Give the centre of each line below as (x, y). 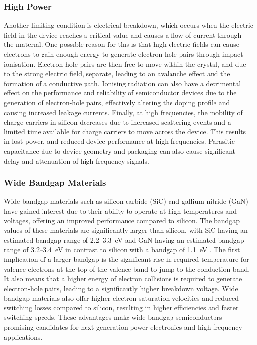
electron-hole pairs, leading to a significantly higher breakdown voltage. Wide (121, 288)
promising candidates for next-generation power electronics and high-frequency (123, 327)
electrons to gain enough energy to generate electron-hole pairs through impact (124, 54)
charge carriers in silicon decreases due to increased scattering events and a (118, 122)
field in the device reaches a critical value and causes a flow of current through (123, 34)
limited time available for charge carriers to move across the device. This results (125, 131)
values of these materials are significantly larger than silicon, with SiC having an (126, 230)
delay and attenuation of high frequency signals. (77, 160)
